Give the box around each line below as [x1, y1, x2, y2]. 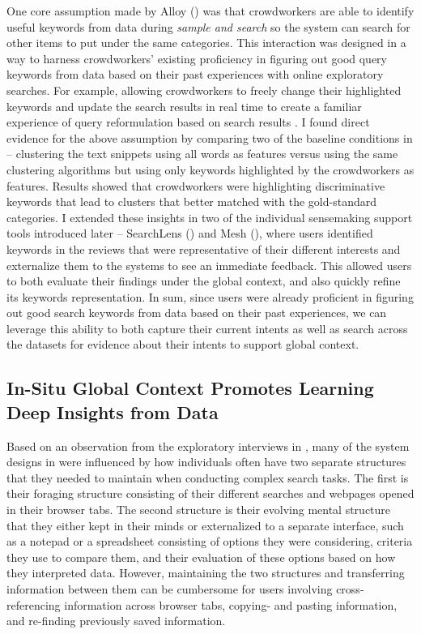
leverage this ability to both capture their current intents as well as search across [6, 319, 408, 336]
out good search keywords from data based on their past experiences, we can [6, 304, 387, 321]
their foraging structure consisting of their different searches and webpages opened [6, 485, 415, 502]
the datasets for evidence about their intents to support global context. [6, 336, 359, 353]
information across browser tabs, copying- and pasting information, [64, 596, 398, 613]
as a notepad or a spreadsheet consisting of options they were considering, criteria [6, 533, 413, 550]
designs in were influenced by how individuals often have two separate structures [6, 453, 406, 470]
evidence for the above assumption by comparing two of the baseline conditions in [6, 129, 413, 146]
